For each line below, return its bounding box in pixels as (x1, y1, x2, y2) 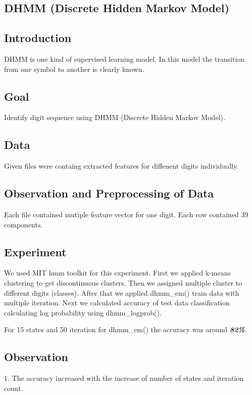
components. (4, 219, 43, 229)
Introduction (4, 30, 72, 46)
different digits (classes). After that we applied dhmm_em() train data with (4, 287, 239, 298)
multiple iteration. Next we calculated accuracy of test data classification (4, 297, 230, 308)
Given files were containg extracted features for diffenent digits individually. (4, 161, 239, 171)
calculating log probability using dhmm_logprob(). (4, 307, 162, 318)
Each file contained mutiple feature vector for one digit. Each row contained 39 (4, 209, 248, 219)
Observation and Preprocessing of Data (4, 185, 214, 201)
